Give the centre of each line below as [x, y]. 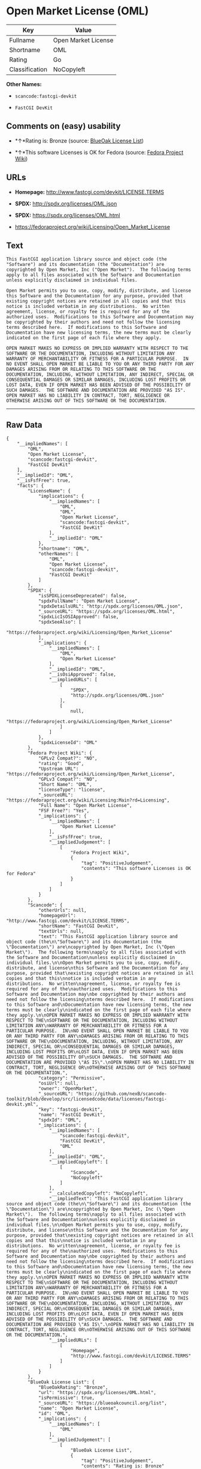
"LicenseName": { [49, 491]
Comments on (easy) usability [63, 126]
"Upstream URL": [58, 769]
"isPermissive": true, [66, 1398]
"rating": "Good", [61, 764]
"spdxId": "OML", [60, 1120]
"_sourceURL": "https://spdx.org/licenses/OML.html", [106, 612]
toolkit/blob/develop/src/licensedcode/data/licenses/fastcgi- [87, 1099]
